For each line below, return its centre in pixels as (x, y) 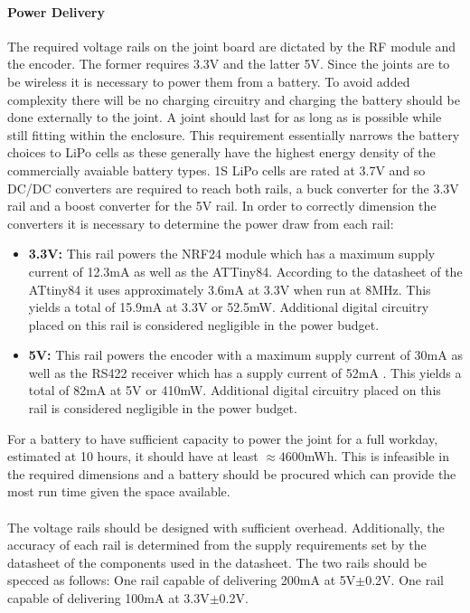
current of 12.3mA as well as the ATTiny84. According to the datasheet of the (245, 271)
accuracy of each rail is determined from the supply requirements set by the (217, 545)
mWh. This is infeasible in (376, 456)
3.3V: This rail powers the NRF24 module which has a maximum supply (232, 254)
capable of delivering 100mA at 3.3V (108, 598)
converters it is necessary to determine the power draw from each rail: (201, 223)
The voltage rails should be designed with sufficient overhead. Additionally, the (226, 527)
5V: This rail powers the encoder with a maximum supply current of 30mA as (245, 355)
